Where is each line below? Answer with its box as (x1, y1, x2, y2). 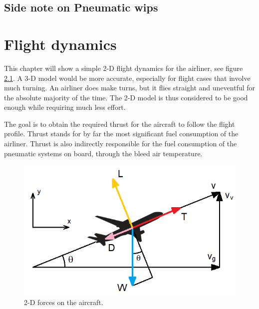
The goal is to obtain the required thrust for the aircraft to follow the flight (4, 118, 235, 129)
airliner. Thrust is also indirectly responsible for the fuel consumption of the (4, 138, 237, 149)
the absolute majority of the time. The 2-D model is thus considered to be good (4, 92, 248, 102)
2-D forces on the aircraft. (24, 297, 103, 308)
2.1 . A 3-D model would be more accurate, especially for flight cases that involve (4, 72, 251, 83)
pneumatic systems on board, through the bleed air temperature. (4, 148, 203, 158)
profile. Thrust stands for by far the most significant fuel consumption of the (4, 128, 239, 139)
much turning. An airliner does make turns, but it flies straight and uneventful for (4, 82, 256, 93)
